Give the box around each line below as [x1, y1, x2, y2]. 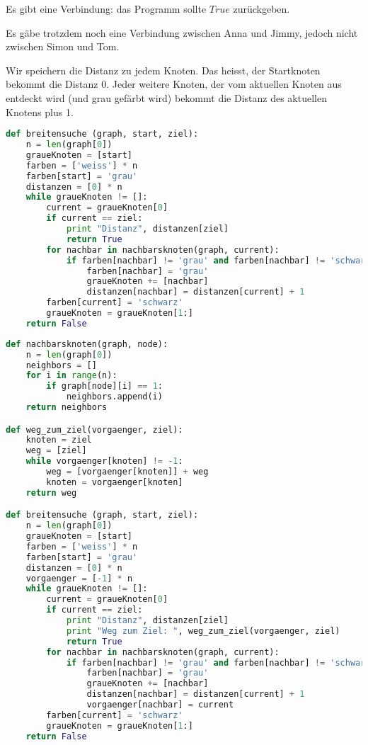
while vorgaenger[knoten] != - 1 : [25, 456, 183, 467]
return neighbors [25, 402, 108, 413]
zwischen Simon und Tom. [6, 39, 120, 54]
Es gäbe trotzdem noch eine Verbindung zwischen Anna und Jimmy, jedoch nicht [6, 25, 358, 40]
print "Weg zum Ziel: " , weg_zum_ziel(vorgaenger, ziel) [66, 625, 340, 636]
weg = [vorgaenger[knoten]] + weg [46, 467, 209, 477]
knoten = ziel [25, 435, 92, 445]
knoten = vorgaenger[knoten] [46, 477, 183, 487]
